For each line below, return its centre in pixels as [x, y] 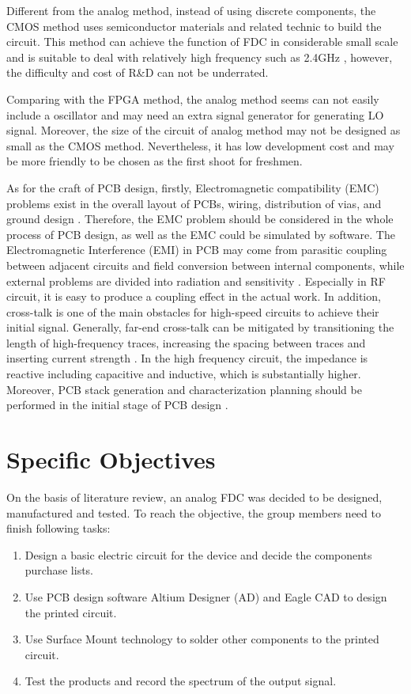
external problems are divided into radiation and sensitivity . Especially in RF [196, 281]
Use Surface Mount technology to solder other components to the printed [202, 639]
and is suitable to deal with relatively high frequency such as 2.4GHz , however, [200, 57]
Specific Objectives [111, 459]
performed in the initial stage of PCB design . [117, 405]
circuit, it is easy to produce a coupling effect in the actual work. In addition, [194, 296]
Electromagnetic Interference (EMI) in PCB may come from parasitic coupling [197, 250]
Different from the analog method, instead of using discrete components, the [191, 10]
